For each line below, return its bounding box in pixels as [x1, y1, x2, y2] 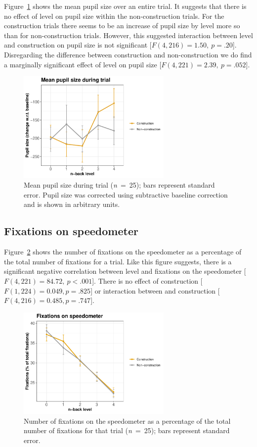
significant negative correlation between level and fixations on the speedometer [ [4, 266, 246, 276]
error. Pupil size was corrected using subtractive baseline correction [24, 189, 228, 199]
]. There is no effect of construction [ [92, 276, 203, 286]
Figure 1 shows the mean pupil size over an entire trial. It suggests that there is [4, 1, 247, 11]
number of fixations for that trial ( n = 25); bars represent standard [24, 425, 230, 436]
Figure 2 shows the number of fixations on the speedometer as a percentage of [4, 247, 242, 257]
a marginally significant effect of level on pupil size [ [4, 59, 162, 69]
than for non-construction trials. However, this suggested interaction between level [4, 30, 253, 40]
